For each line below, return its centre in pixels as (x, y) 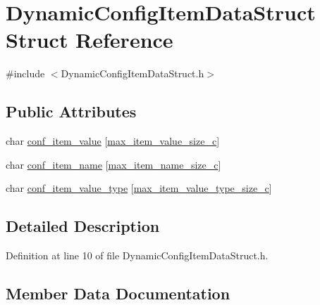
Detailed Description (83, 226)
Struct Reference (90, 40)
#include (25, 73)
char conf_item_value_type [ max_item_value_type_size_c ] (139, 188)
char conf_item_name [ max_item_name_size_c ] (113, 164)
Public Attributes (71, 111)
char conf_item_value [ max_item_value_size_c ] (113, 141)
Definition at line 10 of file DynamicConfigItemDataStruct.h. (137, 255)
